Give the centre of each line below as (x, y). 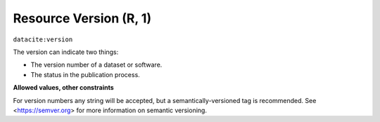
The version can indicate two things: (66, 52)
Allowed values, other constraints (63, 88)
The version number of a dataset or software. (96, 65)
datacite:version (43, 39)
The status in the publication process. (85, 74)
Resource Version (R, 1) (82, 18)
